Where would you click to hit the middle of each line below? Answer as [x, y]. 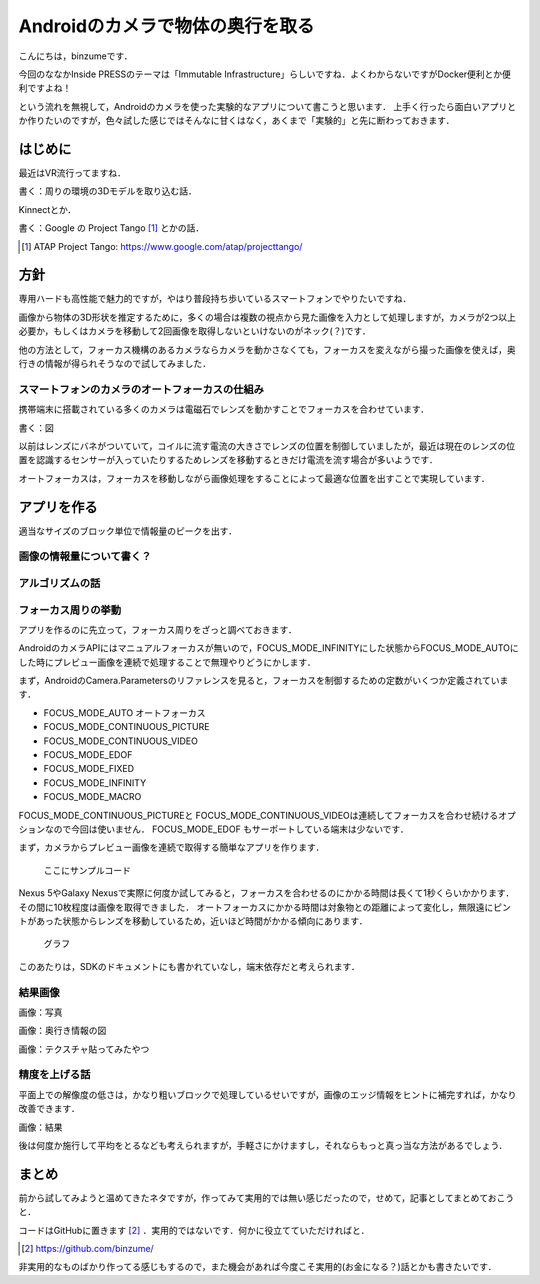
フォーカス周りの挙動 [70, 610]
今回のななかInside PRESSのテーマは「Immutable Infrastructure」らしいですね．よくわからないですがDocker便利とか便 [265, 74]
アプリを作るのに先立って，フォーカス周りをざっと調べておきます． [157, 629]
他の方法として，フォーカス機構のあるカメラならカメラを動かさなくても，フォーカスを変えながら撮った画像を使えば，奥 [267, 349]
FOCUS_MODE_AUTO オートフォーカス [124, 712]
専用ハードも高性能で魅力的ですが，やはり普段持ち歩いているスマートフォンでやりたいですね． [215, 299]
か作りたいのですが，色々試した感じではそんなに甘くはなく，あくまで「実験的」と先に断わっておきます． [236, 121]
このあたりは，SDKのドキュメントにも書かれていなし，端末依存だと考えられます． [189, 966]
